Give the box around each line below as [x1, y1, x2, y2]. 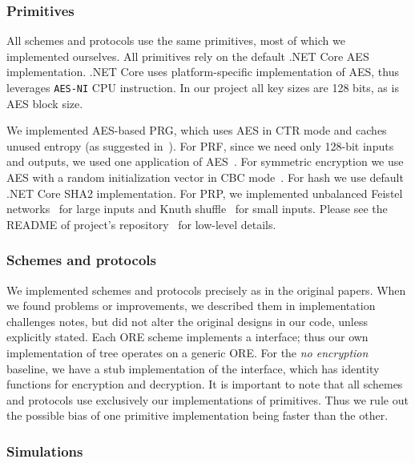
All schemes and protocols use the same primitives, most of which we [6, 32, 345, 49]
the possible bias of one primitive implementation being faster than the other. [6, 407, 389, 424]
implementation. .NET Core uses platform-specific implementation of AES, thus [6, 63, 400, 80]
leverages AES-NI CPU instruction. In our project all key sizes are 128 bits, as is [6, 79, 399, 95]
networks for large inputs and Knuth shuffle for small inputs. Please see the [6, 200, 388, 217]
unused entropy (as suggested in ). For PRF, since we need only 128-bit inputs [6, 137, 394, 154]
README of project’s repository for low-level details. [6, 215, 276, 232]
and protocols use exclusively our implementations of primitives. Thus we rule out [6, 391, 409, 408]
